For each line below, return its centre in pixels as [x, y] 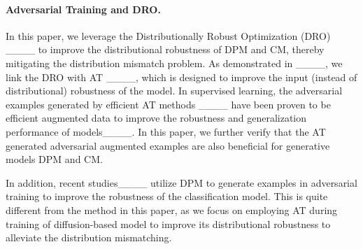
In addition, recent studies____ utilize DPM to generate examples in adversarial [181, 182]
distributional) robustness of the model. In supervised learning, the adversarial [174, 91]
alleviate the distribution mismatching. [89, 237]
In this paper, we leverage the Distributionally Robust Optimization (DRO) [168, 35]
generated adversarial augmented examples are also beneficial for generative [168, 145]
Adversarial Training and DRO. [83, 9]
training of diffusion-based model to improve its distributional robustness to [168, 223]
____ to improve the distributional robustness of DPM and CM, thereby [165, 49]
